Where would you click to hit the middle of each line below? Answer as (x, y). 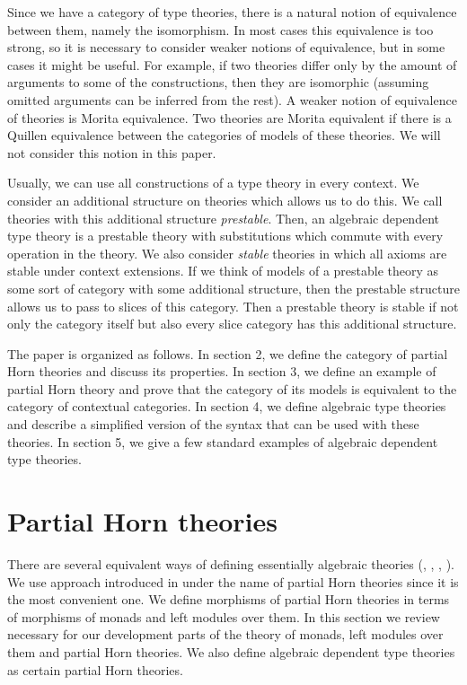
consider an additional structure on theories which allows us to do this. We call (225, 200)
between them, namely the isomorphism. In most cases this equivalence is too (220, 29)
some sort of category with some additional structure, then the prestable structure (233, 288)
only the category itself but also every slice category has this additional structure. (232, 324)
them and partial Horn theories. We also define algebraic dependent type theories (231, 651)
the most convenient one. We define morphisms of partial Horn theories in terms (229, 599)
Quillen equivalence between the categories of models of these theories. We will (224, 135)
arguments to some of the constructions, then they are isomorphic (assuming (218, 82)
